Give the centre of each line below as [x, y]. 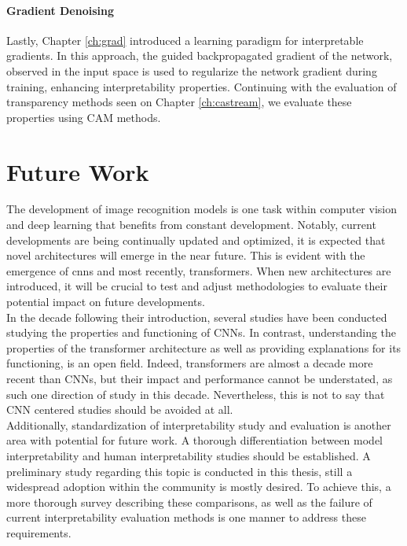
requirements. [39, 532]
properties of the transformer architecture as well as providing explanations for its [204, 347]
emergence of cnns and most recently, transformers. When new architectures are [199, 270]
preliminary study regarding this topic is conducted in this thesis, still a [180, 471]
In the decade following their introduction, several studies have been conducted [197, 317]
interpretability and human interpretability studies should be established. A [189, 455]
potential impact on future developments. [106, 302]
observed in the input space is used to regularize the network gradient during [192, 70]
